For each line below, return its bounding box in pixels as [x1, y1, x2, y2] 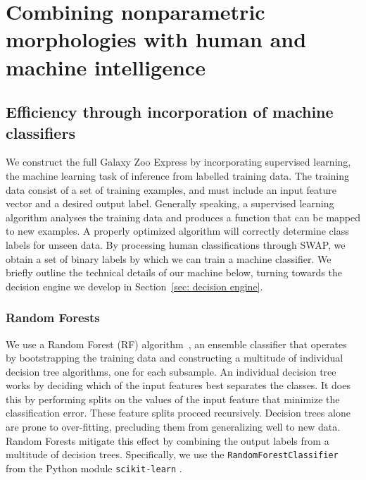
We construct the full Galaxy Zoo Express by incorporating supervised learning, [6, 154, 351, 169]
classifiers [6, 121, 75, 143]
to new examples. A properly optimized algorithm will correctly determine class [6, 223, 349, 238]
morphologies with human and [6, 25, 307, 54]
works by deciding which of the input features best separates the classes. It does [6, 378, 351, 393]
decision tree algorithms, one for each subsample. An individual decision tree [6, 364, 336, 379]
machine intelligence [6, 52, 206, 81]
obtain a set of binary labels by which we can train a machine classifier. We [6, 251, 332, 266]
